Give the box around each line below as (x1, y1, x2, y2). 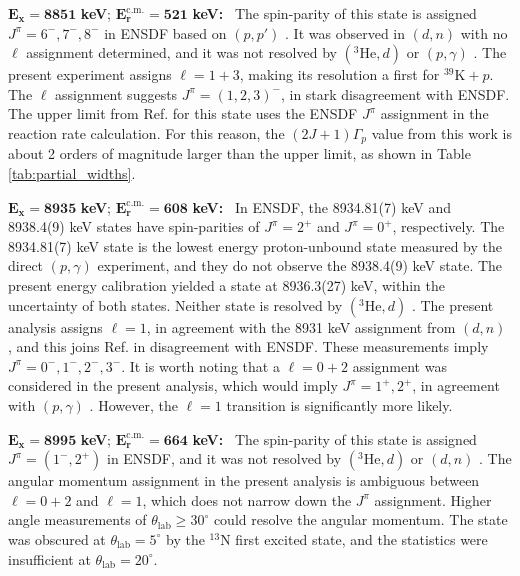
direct (8, 255, 44, 276)
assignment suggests (55, 83, 178, 104)
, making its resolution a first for (239, 64, 440, 85)
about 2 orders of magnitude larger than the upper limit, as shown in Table (8, 143, 471, 164)
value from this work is (371, 122, 512, 143)
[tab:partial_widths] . (8, 163, 136, 184)
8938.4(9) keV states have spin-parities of (8, 216, 260, 237)
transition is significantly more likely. (226, 394, 453, 415)
